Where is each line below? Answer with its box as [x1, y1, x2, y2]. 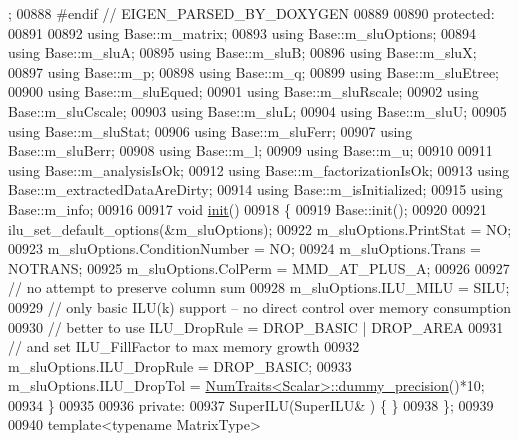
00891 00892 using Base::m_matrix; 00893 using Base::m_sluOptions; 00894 [8, 22, 476, 43]
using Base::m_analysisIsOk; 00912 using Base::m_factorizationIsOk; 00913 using [8, 159, 510, 180]
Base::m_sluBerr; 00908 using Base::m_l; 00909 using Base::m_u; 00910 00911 [8, 140, 493, 161]
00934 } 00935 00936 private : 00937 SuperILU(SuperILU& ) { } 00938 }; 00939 [8, 394, 494, 415]
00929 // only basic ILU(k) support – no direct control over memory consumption [8, 296, 512, 317]
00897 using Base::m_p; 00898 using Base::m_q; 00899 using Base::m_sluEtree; [8, 61, 500, 82]
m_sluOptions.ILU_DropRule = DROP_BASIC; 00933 [8, 355, 352, 376]
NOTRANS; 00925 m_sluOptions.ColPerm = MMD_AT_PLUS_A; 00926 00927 [8, 257, 510, 278]
